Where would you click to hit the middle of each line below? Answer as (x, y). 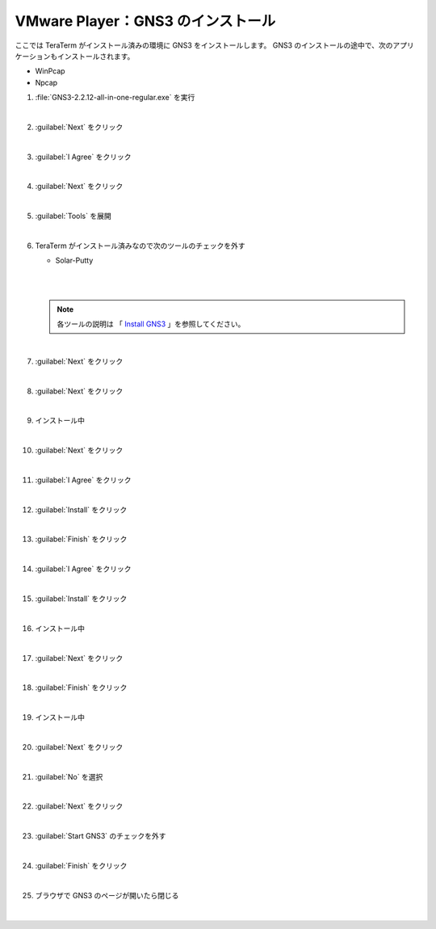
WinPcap (50, 71)
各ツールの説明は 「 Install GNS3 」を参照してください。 (151, 324)
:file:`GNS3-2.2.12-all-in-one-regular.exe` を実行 (115, 98)
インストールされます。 (96, 56)
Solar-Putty (74, 261)
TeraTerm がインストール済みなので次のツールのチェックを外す (140, 246)
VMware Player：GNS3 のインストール (145, 21)
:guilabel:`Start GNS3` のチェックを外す (101, 836)
